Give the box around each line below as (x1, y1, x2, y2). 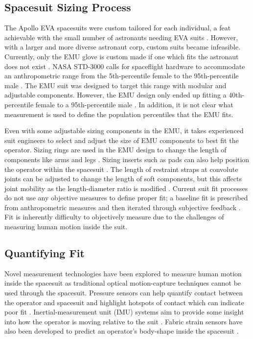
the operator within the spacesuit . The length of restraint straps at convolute (4, 164, 238, 174)
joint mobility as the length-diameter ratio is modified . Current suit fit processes (4, 183, 248, 193)
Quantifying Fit (4, 245, 85, 261)
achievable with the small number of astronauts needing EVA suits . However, (4, 32, 238, 42)
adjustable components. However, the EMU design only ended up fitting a (4, 90, 227, 100)
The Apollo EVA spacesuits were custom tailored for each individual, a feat (4, 23, 231, 33)
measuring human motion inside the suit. (4, 221, 128, 232)
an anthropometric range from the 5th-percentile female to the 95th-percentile (4, 71, 239, 81)
